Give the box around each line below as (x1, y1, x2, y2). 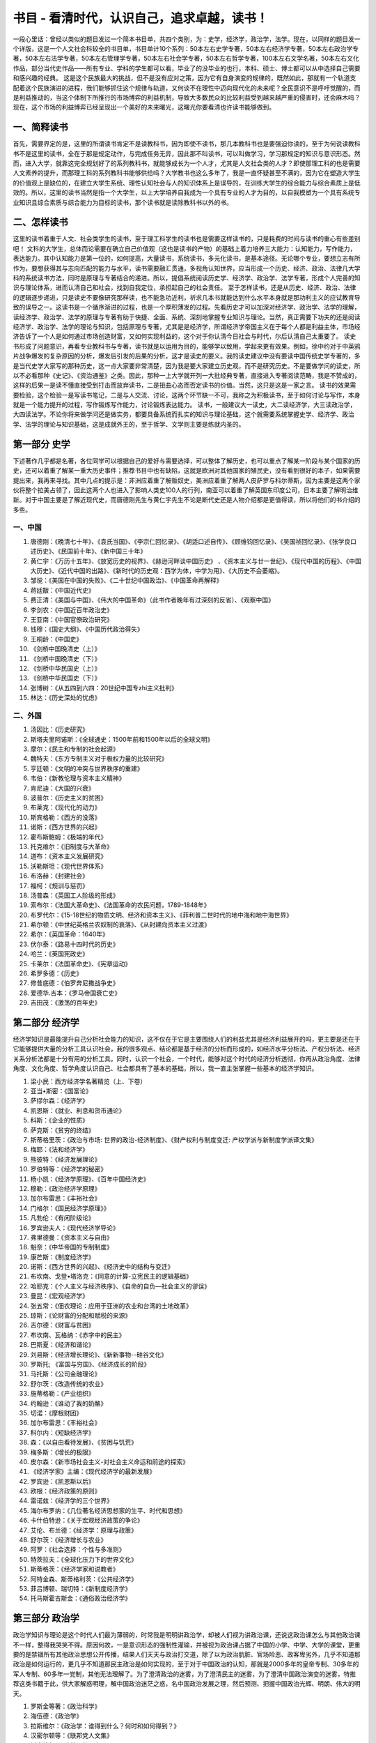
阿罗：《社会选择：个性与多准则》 (30, 1545, 125, 1554)
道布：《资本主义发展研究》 (30, 852, 107, 860)
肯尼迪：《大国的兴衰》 (30, 784, 95, 792)
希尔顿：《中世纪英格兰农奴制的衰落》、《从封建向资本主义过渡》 (30, 920, 210, 929)
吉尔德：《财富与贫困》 (30, 1321, 95, 1330)
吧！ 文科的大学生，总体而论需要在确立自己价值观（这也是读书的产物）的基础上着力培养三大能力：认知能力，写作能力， (13, 244, 357, 252)
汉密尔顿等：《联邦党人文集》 (30, 1731, 113, 1740)
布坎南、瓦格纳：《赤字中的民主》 (30, 1330, 125, 1339)
